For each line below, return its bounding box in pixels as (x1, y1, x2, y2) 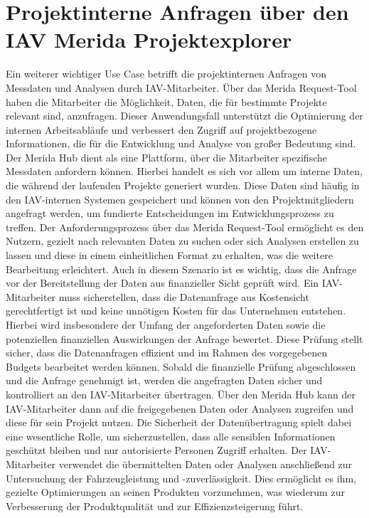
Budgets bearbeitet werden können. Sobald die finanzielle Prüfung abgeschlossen (6, 359, 356, 374)
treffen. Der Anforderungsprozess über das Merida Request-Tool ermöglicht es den (6, 219, 364, 234)
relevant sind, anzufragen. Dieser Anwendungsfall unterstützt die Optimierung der (6, 108, 363, 123)
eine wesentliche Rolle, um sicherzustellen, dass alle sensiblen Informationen (6, 428, 336, 443)
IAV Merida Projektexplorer (6, 25, 292, 54)
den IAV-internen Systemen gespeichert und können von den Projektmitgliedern (6, 191, 354, 206)
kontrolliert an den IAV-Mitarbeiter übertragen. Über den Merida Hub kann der (6, 386, 355, 401)
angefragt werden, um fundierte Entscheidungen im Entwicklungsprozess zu (6, 206, 334, 221)
